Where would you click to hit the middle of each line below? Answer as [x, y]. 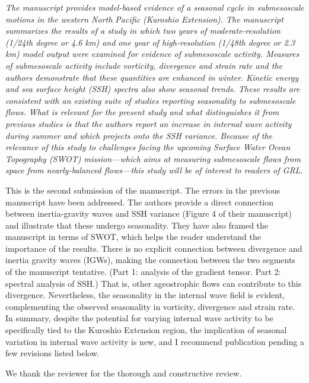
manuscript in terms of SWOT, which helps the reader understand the [133, 237]
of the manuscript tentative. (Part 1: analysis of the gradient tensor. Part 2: [143, 272]
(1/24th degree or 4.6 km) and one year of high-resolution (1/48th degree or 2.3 [150, 42]
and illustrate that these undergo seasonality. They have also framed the [137, 225]
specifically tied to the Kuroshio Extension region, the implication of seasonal [146, 330]
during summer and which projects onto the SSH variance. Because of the [139, 135]
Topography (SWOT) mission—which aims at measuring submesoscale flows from [153, 158]
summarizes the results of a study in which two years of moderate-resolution [143, 31]
